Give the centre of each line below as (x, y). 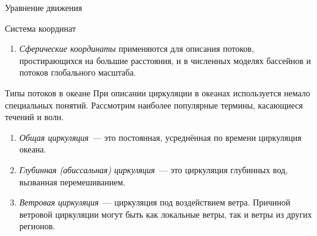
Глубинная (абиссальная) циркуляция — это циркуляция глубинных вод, (153, 169)
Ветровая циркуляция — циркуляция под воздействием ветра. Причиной (155, 202)
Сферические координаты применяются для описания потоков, (137, 48)
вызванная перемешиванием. (72, 181)
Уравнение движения (44, 7)
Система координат (40, 28)
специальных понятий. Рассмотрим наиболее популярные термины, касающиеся (154, 105)
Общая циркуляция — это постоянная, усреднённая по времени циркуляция (160, 137)
